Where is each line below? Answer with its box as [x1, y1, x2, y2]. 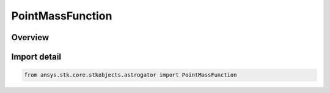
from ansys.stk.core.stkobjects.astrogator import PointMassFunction [24, 72, 237, 78]
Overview [11, 32, 50, 43]
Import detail [11, 52, 61, 62]
